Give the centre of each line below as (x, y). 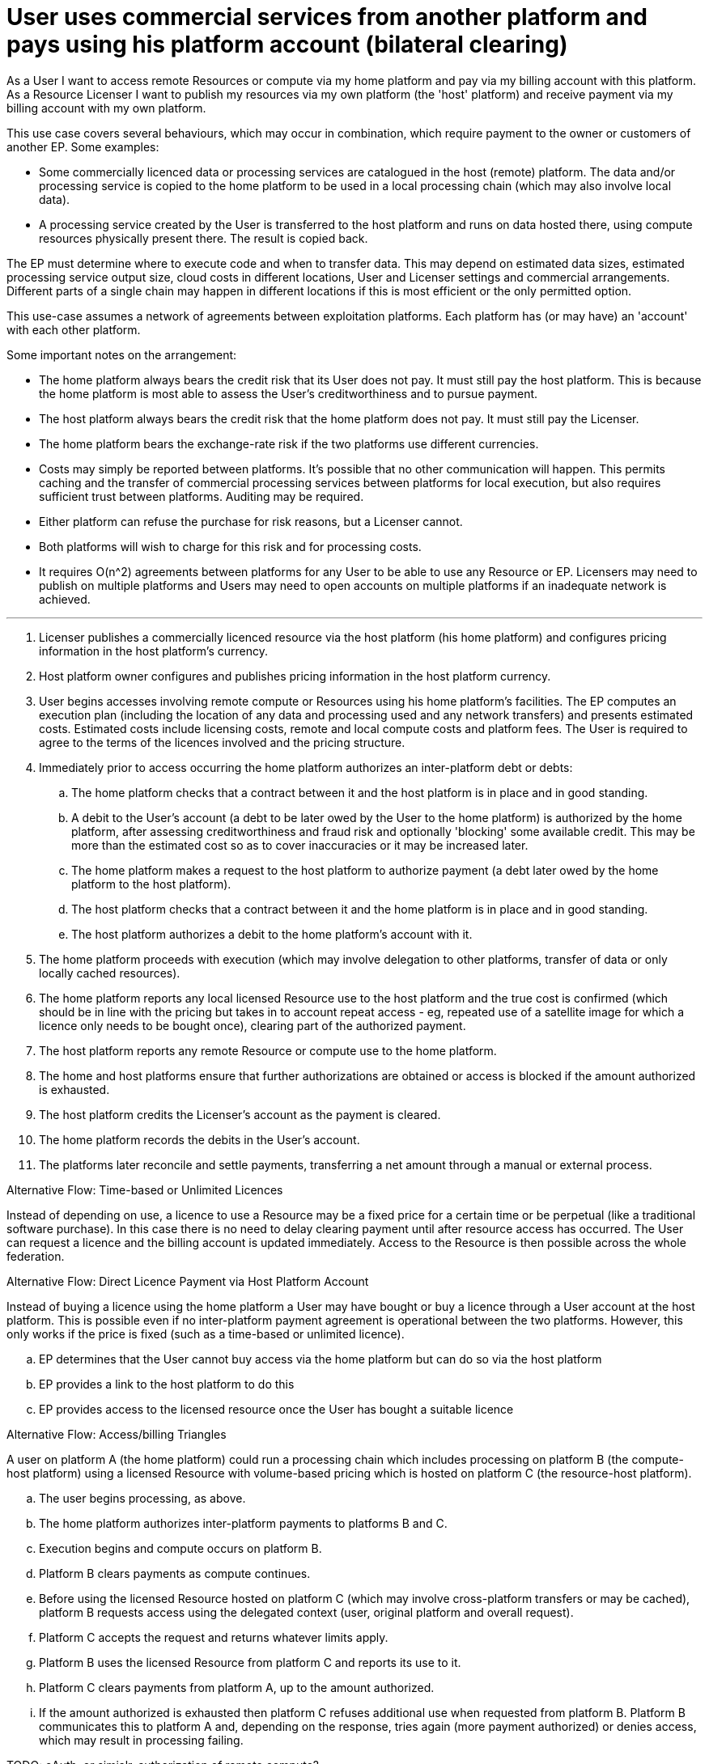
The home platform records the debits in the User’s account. (200, 1139)
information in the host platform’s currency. (154, 651)
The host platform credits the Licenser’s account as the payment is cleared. (240, 1114)
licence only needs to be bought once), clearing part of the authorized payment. (253, 1025)
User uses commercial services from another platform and (327, 17)
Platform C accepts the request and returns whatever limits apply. (214, 1637)
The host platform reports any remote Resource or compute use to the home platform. (268, 1050)
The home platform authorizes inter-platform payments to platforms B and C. (243, 1523)
